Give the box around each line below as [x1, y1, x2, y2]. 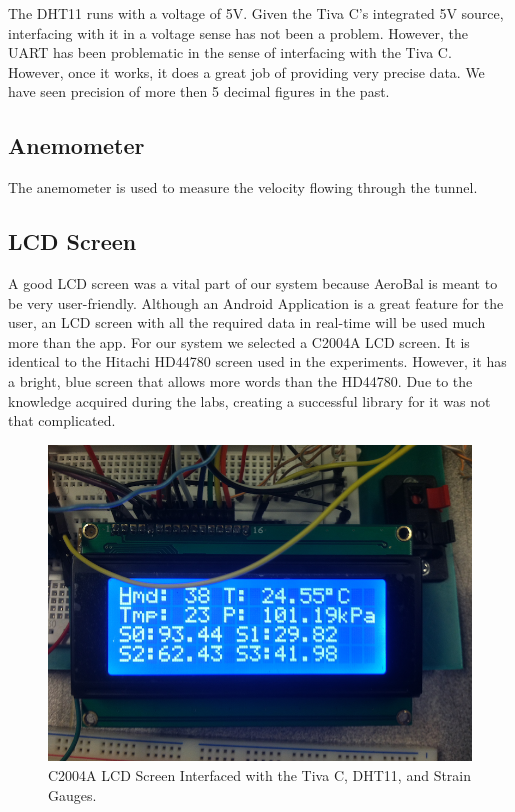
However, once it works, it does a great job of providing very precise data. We [8, 61, 485, 82]
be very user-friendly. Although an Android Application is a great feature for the [8, 292, 504, 313]
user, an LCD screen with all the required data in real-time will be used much [8, 312, 486, 333]
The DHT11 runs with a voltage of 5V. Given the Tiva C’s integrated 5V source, [8, 3, 504, 23]
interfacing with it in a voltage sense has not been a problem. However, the [8, 22, 468, 43]
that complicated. [8, 410, 116, 431]
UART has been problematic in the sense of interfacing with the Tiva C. [8, 42, 452, 63]
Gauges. [48, 784, 97, 805]
